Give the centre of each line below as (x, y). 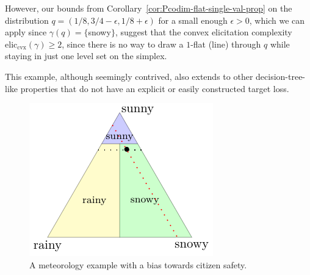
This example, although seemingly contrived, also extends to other (129, 76)
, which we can (277, 20)
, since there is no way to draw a (123, 44)
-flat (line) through (226, 44)
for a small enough (193, 20)
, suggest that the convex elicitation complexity (204, 32)
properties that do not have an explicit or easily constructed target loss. (155, 88)
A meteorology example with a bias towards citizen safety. (138, 264)
